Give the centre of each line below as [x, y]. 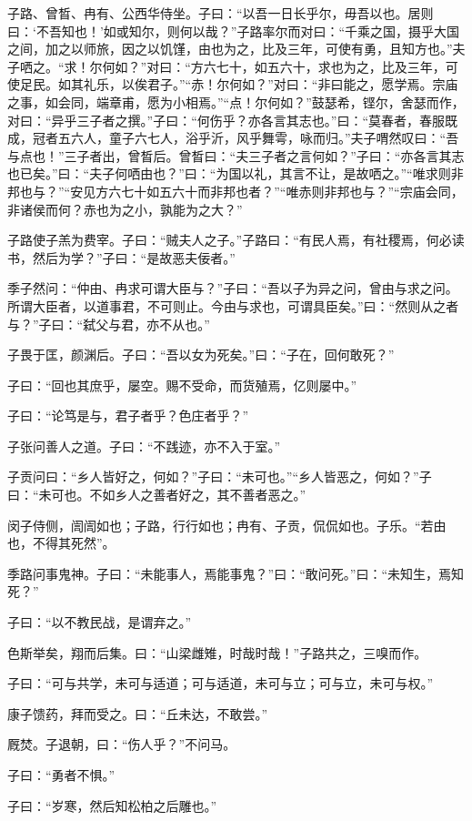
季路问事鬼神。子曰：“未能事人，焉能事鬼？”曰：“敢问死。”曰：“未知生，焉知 [236, 573]
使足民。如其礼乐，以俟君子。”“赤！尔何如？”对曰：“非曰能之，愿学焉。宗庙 [233, 84]
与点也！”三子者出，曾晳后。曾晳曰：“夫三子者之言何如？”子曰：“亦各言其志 [236, 155]
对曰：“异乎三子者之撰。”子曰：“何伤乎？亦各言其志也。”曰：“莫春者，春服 [226, 120]
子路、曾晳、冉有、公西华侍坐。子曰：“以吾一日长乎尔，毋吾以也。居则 [221, 13]
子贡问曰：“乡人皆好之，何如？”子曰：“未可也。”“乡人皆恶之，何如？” [213, 476]
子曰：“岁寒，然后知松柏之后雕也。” [112, 805]
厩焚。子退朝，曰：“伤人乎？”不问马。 [122, 744]
